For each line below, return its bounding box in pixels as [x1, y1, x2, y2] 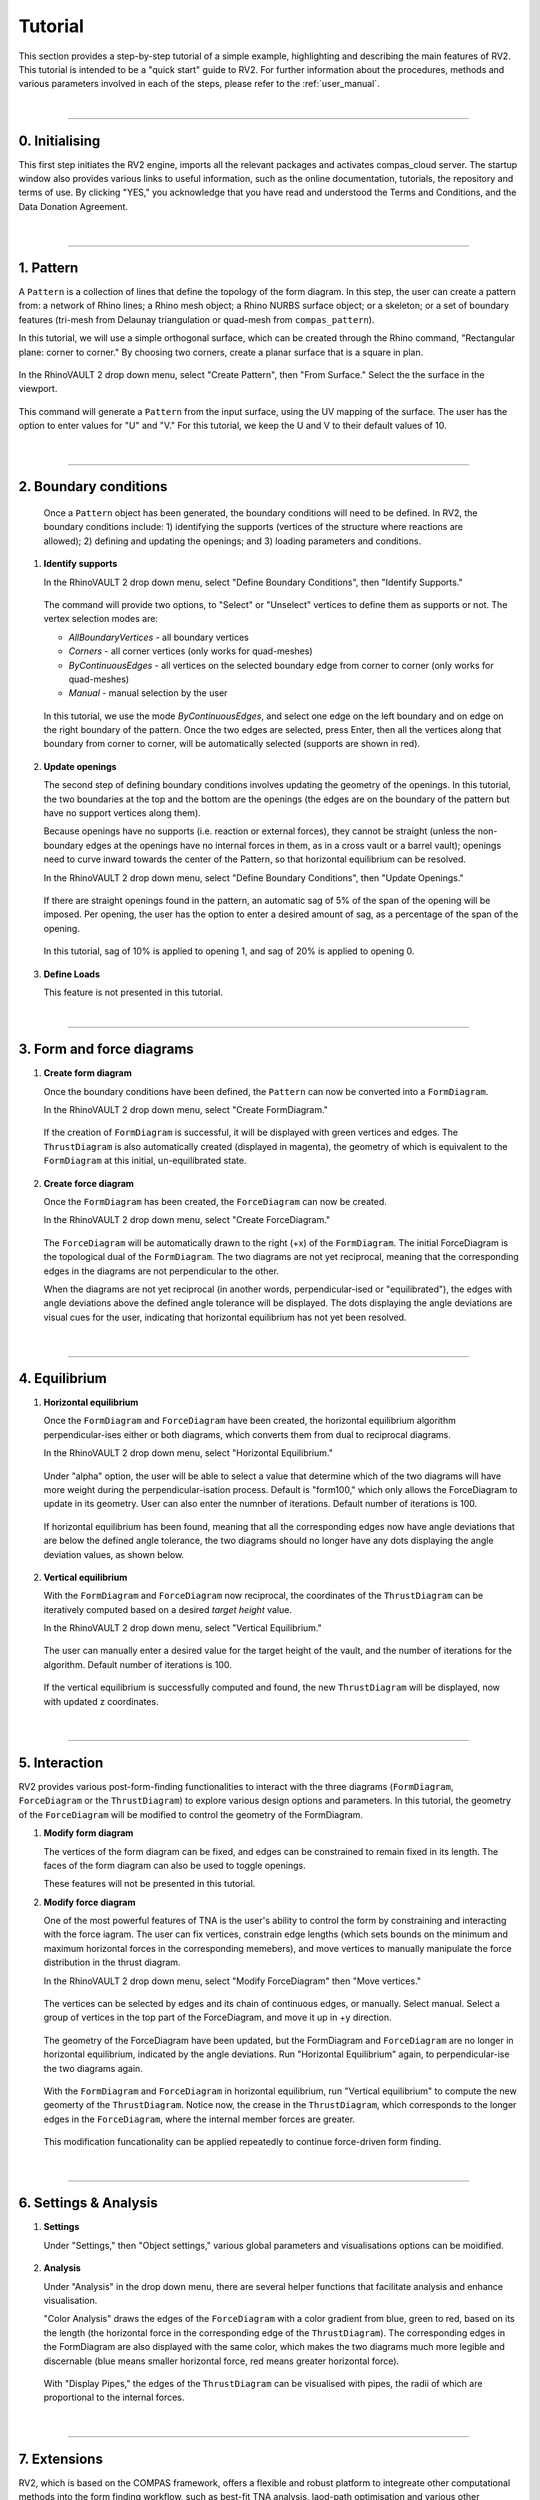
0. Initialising [18, 132, 101, 149]
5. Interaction [18, 1754, 104, 1771]
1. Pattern [18, 260, 79, 276]
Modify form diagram [43, 1827, 134, 1839]
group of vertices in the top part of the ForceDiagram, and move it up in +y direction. [43, 2011, 392, 2024]
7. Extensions [18, 2450, 104, 2467]
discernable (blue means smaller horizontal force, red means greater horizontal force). [43, 2355, 400, 2367]
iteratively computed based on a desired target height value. [43, 1603, 292, 1615]
